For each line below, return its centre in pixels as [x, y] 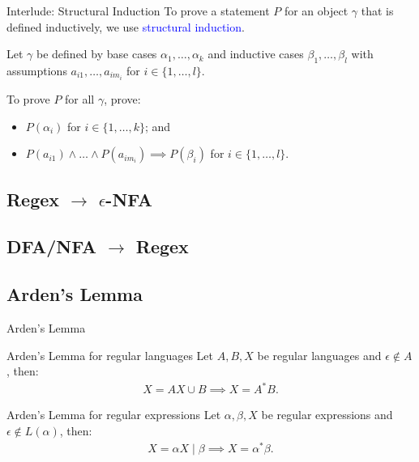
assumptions [37, 70]
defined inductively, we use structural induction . [126, 26]
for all [80, 99]
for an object [316, 11]
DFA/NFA [52, 246]
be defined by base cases [97, 54]
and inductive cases [256, 54]
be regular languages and [319, 355]
